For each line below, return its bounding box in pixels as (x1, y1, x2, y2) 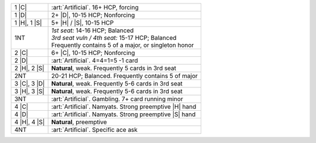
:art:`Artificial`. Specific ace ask (51, 126, 138, 134)
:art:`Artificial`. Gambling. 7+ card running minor (51, 95, 184, 103)
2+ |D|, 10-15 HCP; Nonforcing (51, 11, 135, 19)
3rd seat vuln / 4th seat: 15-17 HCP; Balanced (51, 34, 177, 42)
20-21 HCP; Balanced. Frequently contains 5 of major (51, 72, 198, 80)
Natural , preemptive (51, 118, 108, 126)
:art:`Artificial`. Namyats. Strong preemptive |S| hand (51, 110, 196, 118)
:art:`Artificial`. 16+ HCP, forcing (51, 4, 139, 11)
